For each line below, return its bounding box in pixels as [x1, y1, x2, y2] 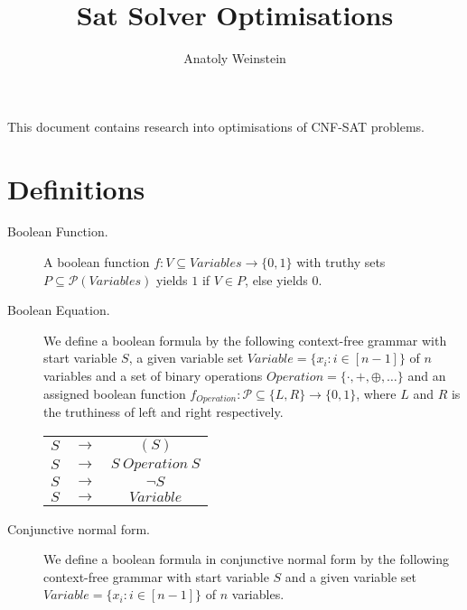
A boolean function [43, 253, 150, 272]
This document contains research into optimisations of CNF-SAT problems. [7, 116, 425, 135]
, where [356, 384, 397, 402]
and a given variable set [285, 567, 417, 586]
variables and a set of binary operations [43, 366, 263, 384]
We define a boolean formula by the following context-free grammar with [43, 330, 447, 349]
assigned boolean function [43, 384, 186, 402]
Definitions [7, 170, 145, 207]
